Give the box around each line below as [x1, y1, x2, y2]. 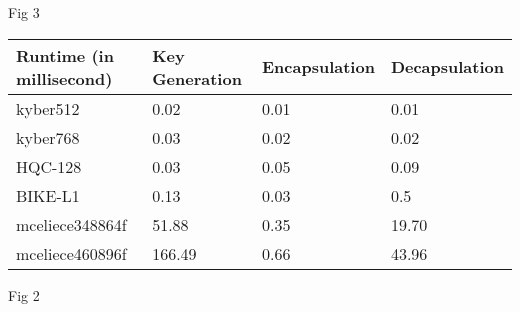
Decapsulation [390, 55, 504, 79]
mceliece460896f [16, 241, 127, 265]
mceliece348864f [16, 212, 127, 236]
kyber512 [16, 96, 80, 120]
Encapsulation [261, 55, 375, 79]
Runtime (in [16, 43, 114, 67]
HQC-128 [16, 154, 82, 178]
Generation [152, 66, 242, 90]
